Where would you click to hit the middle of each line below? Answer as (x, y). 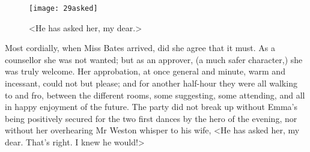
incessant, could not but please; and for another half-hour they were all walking (151, 83)
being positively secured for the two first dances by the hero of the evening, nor (151, 118)
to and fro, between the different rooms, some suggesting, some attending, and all (155, 95)
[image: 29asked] (63, 8)
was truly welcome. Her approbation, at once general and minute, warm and (145, 71)
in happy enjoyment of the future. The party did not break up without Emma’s (151, 107)
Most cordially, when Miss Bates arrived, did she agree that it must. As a (140, 48)
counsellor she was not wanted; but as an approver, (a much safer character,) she (154, 59)
